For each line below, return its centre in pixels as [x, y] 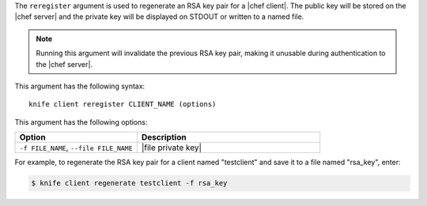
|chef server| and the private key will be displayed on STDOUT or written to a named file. [159, 17]
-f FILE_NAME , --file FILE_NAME [76, 148]
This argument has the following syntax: [80, 86]
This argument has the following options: [81, 122]
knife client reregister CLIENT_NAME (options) [123, 104]
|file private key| [171, 148]
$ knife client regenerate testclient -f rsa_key [129, 183]
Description [164, 137]
